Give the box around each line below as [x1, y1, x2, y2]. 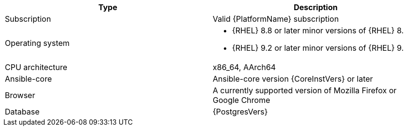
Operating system [5, 38, 70, 48]
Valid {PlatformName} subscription [213, 14, 339, 24]
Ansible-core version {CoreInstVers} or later [213, 74, 373, 84]
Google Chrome [213, 95, 270, 105]
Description [294, 2, 338, 12]
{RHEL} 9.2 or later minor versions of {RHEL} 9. [232, 43, 404, 53]
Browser [5, 90, 35, 100]
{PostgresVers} [213, 107, 268, 116]
